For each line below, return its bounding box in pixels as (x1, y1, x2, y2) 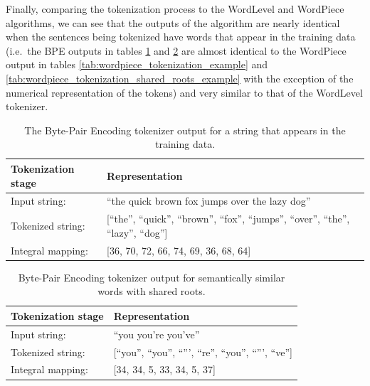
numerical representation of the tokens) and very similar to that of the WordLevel (6, 85, 363, 100)
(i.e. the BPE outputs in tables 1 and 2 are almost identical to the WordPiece (6, 43, 347, 58)
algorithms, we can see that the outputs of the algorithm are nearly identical (6, 15, 340, 30)
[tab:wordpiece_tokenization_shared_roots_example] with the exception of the (6, 70, 354, 85)
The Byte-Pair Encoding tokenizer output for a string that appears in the (24, 122, 346, 137)
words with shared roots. (97, 284, 206, 299)
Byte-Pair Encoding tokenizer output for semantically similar (18, 269, 285, 284)
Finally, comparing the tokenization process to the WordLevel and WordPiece (6, 1, 344, 16)
